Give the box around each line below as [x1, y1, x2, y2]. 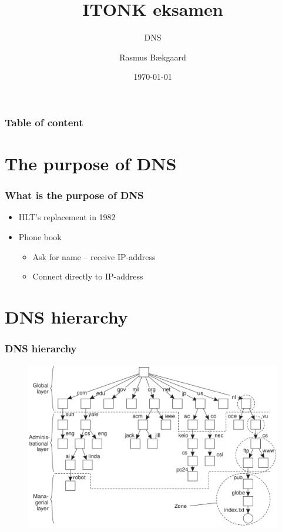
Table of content [5, 115, 83, 129]
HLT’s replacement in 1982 [18, 211, 116, 223]
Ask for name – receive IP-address [32, 250, 156, 262]
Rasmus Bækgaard [119, 50, 186, 63]
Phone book [18, 231, 62, 243]
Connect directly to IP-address [32, 270, 143, 282]
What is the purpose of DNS [5, 188, 144, 203]
